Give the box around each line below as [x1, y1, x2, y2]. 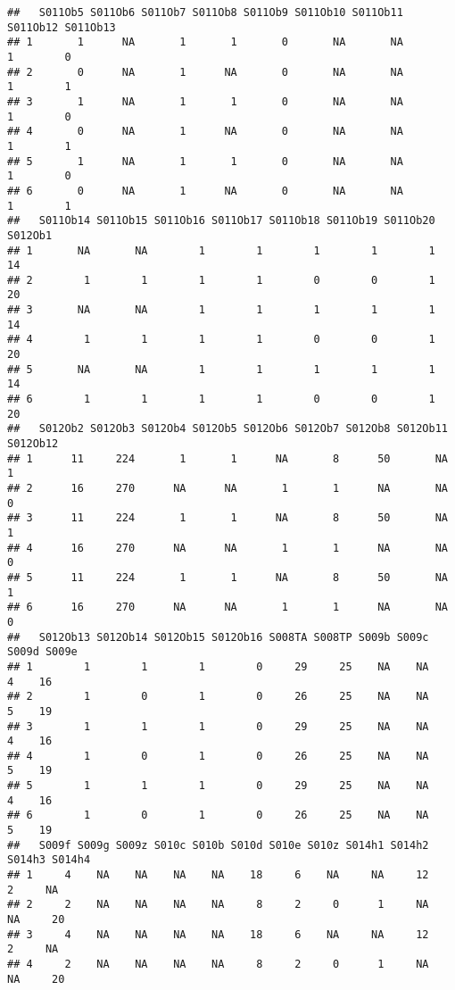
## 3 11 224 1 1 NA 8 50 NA [7, 512, 448, 525]
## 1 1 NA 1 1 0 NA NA [7, 36, 403, 49]
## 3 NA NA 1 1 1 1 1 [7, 304, 435, 317]
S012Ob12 [7, 437, 59, 451]
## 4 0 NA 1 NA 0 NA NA [7, 125, 403, 138]
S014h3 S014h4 [7, 853, 91, 867]
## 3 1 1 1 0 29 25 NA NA [7, 720, 429, 733]
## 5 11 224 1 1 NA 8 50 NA [7, 570, 448, 584]
